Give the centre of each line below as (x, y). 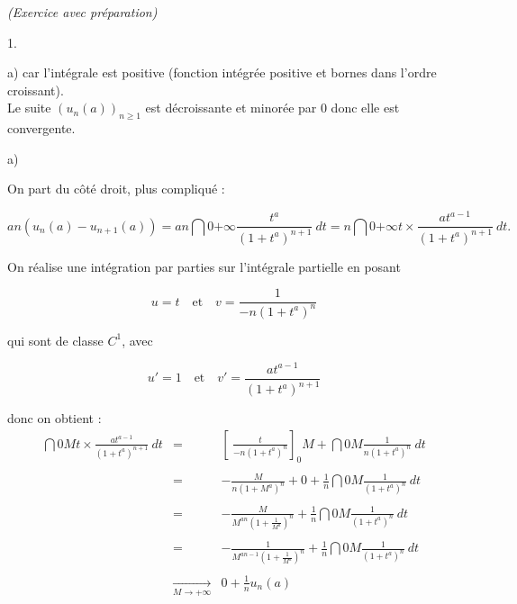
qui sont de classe (55, 340)
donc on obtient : (54, 418)
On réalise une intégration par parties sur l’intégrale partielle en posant (204, 266)
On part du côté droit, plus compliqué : (116, 189)
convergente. (41, 128)
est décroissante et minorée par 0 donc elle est (272, 108)
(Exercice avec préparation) (82, 12)
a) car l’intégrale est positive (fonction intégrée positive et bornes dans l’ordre (222, 72)
